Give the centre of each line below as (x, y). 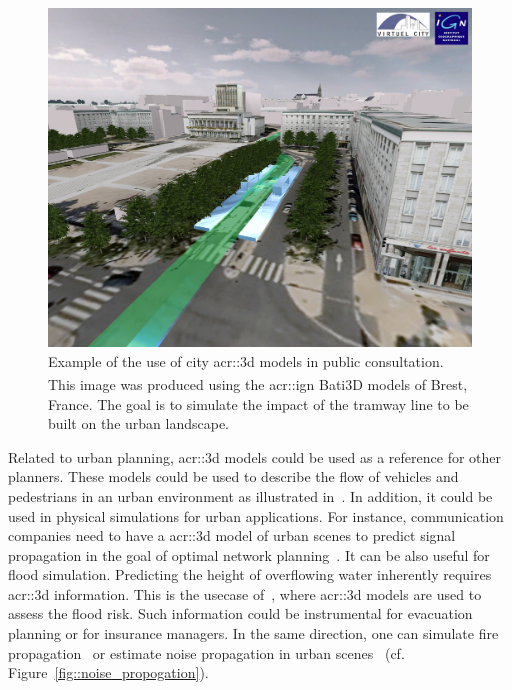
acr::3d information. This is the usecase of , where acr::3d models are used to (245, 593)
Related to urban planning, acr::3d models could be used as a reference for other (255, 456)
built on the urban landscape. (138, 423)
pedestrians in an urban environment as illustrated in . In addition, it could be (250, 495)
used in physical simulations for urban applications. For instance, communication (256, 515)
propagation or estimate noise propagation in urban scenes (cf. (206, 652)
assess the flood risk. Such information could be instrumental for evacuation (240, 613)
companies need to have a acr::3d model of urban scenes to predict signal (232, 535)
